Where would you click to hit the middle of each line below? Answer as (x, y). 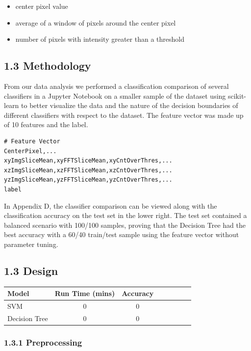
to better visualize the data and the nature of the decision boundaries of (130, 105)
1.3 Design (31, 270)
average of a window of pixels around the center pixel (96, 22)
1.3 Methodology (48, 66)
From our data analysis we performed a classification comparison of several (116, 86)
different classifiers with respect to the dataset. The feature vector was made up (124, 115)
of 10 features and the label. (46, 124)
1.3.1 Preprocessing (43, 342)
